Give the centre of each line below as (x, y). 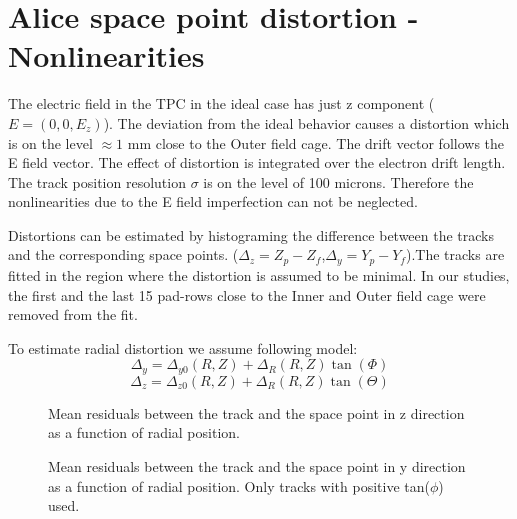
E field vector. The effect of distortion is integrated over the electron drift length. (257, 162)
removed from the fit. (73, 314)
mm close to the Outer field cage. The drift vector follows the (316, 142)
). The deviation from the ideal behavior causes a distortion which (306, 122)
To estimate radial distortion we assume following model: (183, 347)
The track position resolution (97, 181)
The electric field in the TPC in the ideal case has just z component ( (221, 103)
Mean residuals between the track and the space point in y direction (257, 465)
